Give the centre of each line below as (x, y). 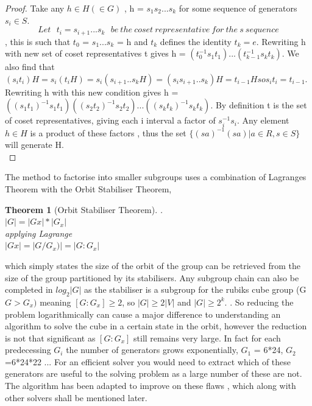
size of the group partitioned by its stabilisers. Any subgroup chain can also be (152, 277)
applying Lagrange (39, 233)
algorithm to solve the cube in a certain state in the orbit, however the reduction (156, 326)
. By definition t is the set (259, 105)
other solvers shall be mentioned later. (76, 397)
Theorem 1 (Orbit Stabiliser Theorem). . (84, 209)
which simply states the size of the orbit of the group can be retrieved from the (153, 265)
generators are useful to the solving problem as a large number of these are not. (154, 373)
